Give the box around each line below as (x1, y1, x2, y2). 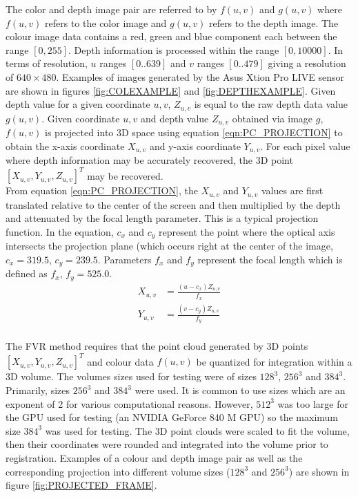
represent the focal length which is (197, 252, 343, 266)
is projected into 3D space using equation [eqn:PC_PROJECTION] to (45, 125, 343, 140)
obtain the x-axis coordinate (6, 138, 125, 153)
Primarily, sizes (6, 383, 70, 397)
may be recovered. (87, 168, 163, 182)
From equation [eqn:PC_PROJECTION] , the (6, 183, 198, 198)
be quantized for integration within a (196, 354, 352, 368)
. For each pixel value (260, 138, 350, 153)
